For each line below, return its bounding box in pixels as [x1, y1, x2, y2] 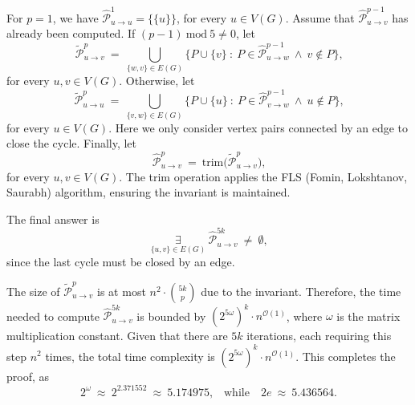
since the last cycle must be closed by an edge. [6, 253, 235, 270]
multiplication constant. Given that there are [6, 327, 228, 344]
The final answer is [6, 210, 100, 227]
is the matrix [336, 307, 401, 324]
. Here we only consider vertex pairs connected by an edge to [108, 119, 409, 136]
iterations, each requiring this [246, 327, 392, 344]
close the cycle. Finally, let [6, 135, 137, 152]
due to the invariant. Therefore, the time [201, 282, 401, 299]
